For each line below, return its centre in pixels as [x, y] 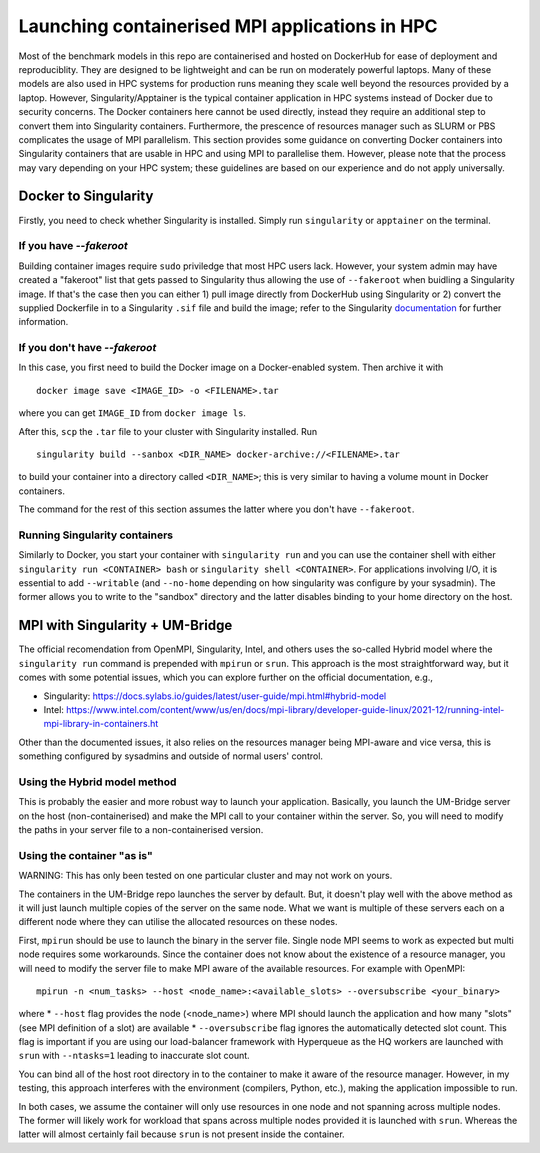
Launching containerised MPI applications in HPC [228, 26]
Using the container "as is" [86, 855]
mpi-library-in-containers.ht [101, 724]
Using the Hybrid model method [97, 782]
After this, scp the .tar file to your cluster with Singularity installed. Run [168, 431]
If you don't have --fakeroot [87, 348]
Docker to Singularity [86, 196]
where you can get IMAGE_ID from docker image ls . [132, 413]
